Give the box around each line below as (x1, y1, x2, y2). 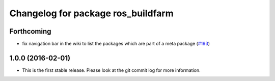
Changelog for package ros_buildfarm (9, 8, 174, 19)
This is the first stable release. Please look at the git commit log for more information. (22, 67, 201, 73)
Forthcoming (9, 27, 51, 36)
